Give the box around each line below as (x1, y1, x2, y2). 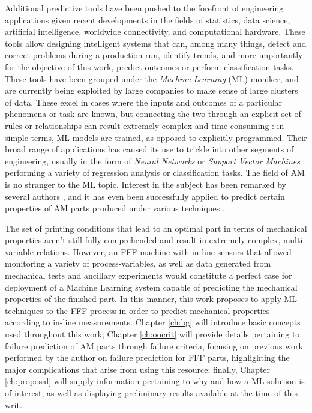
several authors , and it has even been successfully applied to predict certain (5, 190, 285, 202)
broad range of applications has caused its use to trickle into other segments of (5, 143, 294, 155)
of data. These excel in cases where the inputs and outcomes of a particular (5, 95, 283, 108)
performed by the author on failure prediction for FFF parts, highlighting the (5, 351, 290, 364)
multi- (283, 234, 305, 246)
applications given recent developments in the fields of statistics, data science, (5, 13, 290, 26)
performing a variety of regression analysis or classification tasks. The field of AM (5, 166, 305, 179)
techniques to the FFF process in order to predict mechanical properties (5, 304, 270, 316)
